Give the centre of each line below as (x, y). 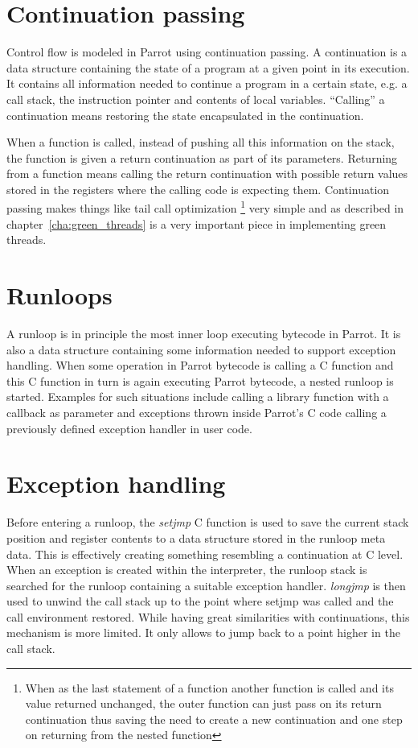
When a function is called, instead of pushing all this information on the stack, (201, 142)
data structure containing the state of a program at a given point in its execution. (208, 67)
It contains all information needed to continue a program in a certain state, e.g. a (207, 83)
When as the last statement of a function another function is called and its (209, 687)
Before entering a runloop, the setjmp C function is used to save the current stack (208, 522)
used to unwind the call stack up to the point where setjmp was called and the (200, 601)
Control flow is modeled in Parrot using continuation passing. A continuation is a (207, 52)
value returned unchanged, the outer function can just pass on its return (203, 703)
